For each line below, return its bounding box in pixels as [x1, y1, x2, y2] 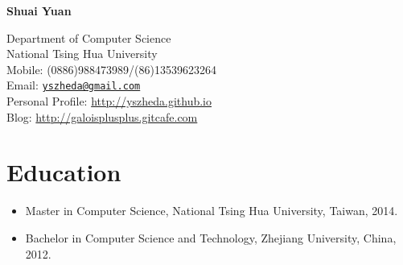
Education [6, 155, 121, 188]
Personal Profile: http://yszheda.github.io [6, 93, 212, 110]
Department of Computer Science [6, 29, 171, 46]
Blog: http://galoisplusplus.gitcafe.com [6, 108, 198, 125]
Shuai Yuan [6, 2, 72, 19]
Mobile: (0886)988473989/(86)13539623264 [6, 60, 216, 77]
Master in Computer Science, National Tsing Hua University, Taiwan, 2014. [25, 202, 398, 219]
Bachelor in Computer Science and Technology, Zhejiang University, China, [25, 229, 397, 246]
